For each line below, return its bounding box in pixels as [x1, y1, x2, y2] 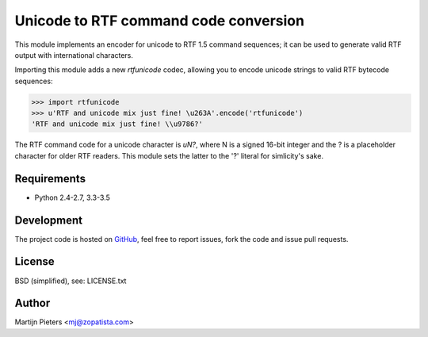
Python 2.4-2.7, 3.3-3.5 [34, 193, 110, 202]
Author [14, 297, 51, 310]
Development [14, 213, 83, 227]
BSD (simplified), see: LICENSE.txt [14, 276, 127, 285]
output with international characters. [14, 50, 134, 59]
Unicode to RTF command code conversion [14, 12, 305, 29]
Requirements [14, 171, 86, 186]
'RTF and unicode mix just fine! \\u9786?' [31, 120, 204, 128]
